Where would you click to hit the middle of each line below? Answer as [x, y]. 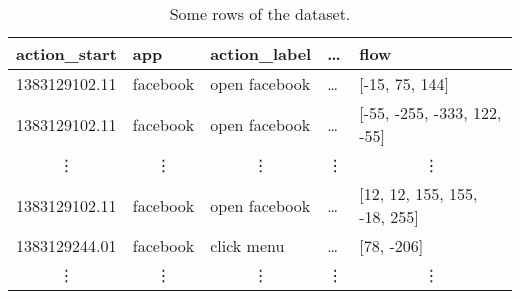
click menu [247, 245]
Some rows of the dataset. [260, 13]
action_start [66, 53]
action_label [261, 53]
